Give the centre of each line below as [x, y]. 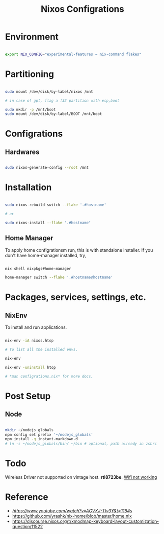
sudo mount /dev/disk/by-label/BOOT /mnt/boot [54, 114]
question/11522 [27, 526]
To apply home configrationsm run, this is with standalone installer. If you [79, 250]
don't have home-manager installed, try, [46, 255]
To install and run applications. [36, 327]
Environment [32, 37]
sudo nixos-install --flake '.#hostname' [48, 223]
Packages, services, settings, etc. [76, 297]
